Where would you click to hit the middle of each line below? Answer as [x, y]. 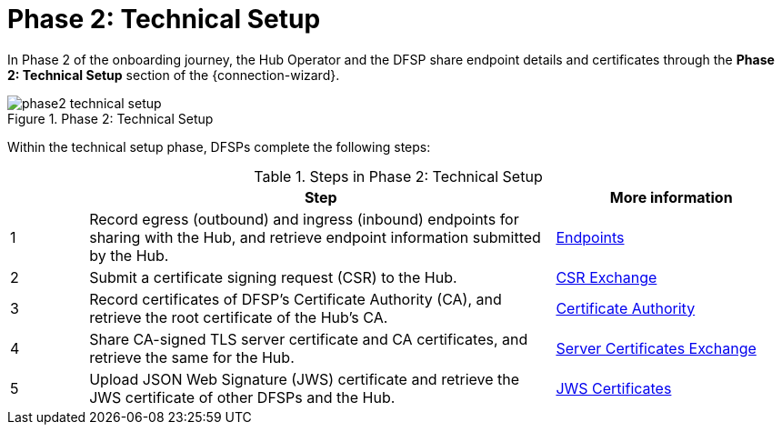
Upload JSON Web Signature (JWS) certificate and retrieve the [305, 379]
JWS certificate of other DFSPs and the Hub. [242, 397]
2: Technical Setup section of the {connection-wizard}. [174, 75]
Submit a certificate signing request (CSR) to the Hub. [273, 277]
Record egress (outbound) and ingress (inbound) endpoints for [304, 219]
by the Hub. [129, 255]
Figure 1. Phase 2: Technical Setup [110, 118]
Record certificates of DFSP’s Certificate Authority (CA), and [296, 299]
